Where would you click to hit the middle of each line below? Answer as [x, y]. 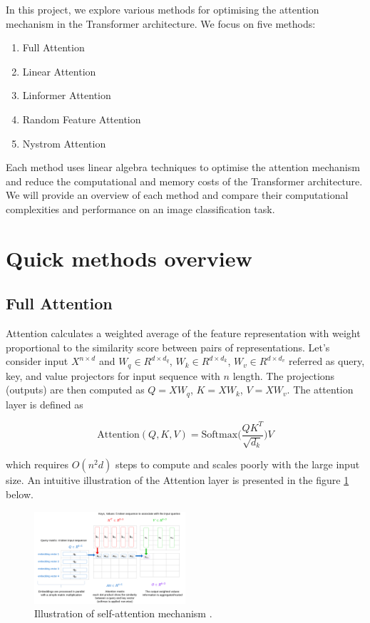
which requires [37, 464]
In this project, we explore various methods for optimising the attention [163, 9]
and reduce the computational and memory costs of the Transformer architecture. [184, 181]
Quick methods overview [129, 258]
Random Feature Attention [82, 119]
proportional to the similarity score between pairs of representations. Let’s [168, 347]
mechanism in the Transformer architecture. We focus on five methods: [161, 23]
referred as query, [327, 361]
